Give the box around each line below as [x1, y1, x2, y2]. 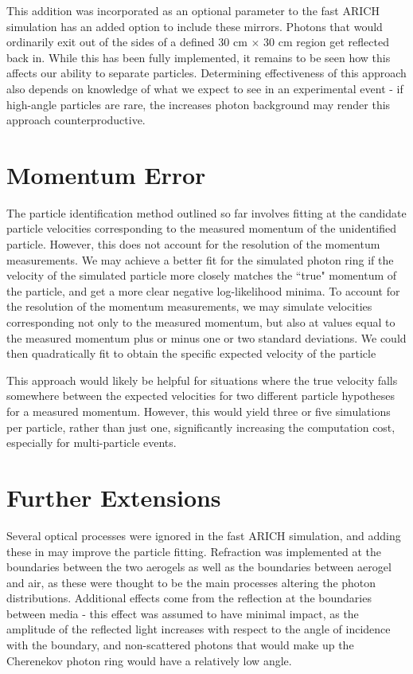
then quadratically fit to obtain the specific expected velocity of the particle [6, 345, 376, 362]
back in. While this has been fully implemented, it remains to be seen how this [6, 49, 391, 65]
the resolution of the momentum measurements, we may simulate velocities [6, 298, 372, 315]
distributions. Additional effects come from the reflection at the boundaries [6, 590, 372, 606]
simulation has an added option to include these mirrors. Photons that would [6, 18, 383, 34]
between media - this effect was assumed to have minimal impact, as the [6, 605, 359, 621]
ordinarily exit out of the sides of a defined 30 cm [6, 33, 247, 50]
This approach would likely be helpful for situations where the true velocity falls [6, 371, 398, 388]
